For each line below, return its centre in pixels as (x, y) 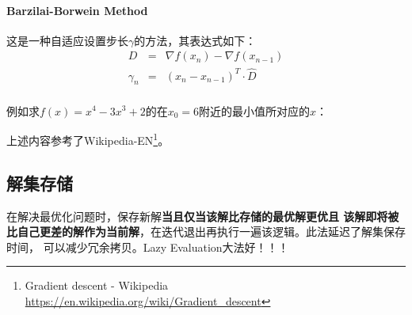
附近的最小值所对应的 (255, 110)
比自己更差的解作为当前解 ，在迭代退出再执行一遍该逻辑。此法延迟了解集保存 (206, 232)
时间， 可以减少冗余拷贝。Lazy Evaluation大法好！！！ (148, 247)
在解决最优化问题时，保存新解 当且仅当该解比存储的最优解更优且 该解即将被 (203, 216)
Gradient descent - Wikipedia (97, 285)
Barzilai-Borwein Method (77, 10)
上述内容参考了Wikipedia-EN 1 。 (88, 139)
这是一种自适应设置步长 (67, 40)
